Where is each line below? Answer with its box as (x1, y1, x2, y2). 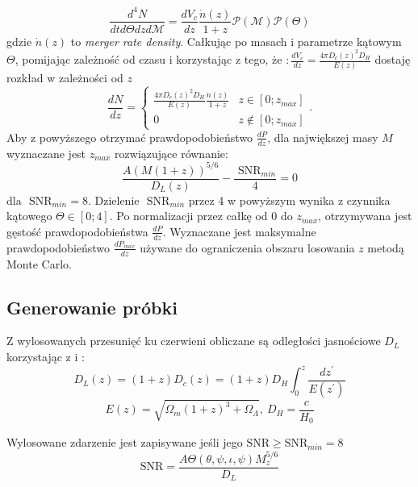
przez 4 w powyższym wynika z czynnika (188, 191, 391, 208)
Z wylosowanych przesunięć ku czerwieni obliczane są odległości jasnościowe (6, 332, 381, 349)
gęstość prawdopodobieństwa (6, 223, 148, 239)
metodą (367, 239, 404, 256)
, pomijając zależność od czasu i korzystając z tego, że (15, 51, 282, 68)
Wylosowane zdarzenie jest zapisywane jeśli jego (6, 434, 243, 451)
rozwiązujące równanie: (115, 144, 228, 161)
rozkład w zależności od (6, 69, 123, 86)
